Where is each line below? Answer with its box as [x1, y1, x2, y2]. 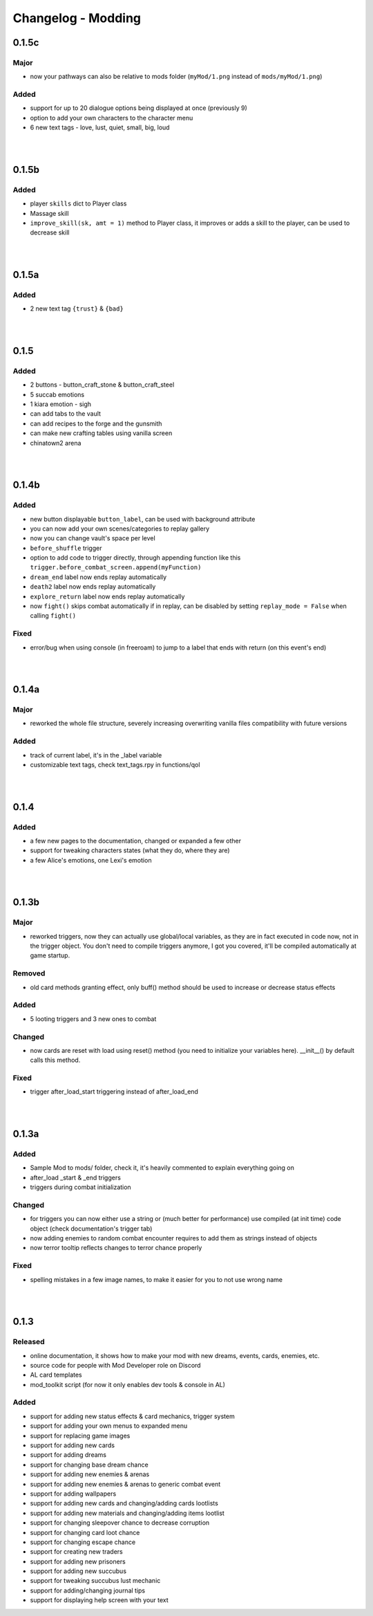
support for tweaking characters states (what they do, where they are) [30, 846, 231, 854]
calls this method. [30, 1056, 81, 1065]
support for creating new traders [30, 1548, 124, 1556]
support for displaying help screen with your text [30, 1596, 169, 1604]
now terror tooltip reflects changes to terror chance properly [30, 1244, 202, 1252]
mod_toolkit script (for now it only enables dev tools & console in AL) [30, 1380, 226, 1388]
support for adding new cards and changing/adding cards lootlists [30, 1499, 219, 1507]
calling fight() [30, 612, 76, 620]
